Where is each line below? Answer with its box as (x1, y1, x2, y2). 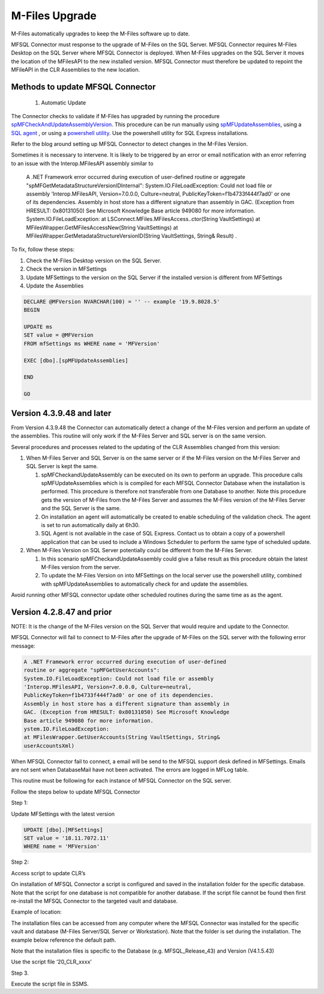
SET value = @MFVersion (23, 332, 94, 339)
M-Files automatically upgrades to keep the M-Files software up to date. (11, 30, 190, 37)
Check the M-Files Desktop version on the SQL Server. (26, 257, 161, 264)
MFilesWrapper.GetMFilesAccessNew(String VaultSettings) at (26, 224, 178, 231)
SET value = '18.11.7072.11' (23, 835, 110, 842)
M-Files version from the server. (41, 563, 121, 570)
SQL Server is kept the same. (26, 463, 98, 470)
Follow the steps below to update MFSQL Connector (11, 788, 140, 795)
